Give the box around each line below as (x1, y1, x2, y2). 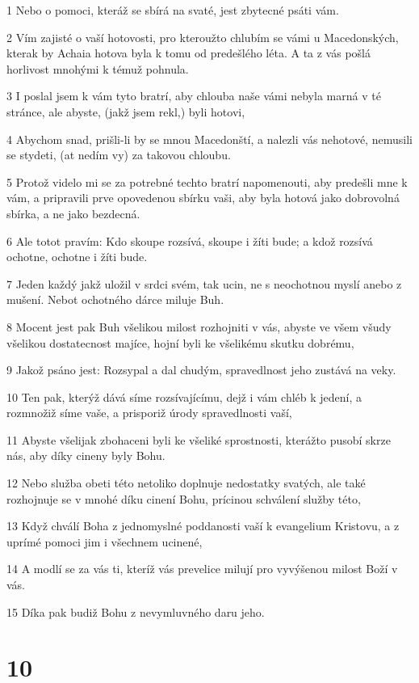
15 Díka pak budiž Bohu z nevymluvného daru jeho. (6, 603, 265, 620)
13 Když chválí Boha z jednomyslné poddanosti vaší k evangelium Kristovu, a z (6, 517, 400, 534)
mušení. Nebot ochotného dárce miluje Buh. (6, 291, 224, 308)
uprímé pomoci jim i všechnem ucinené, (6, 533, 203, 550)
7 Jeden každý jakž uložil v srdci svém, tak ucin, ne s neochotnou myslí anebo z (6, 275, 402, 292)
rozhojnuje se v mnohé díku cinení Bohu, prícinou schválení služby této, (6, 490, 361, 507)
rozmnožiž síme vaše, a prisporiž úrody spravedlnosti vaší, (6, 404, 292, 421)
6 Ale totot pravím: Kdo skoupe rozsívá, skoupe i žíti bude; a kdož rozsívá (6, 232, 373, 249)
